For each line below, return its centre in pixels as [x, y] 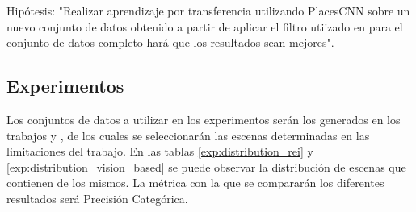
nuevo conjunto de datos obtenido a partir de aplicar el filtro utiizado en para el [205, 26]
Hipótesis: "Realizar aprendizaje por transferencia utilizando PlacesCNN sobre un [208, 10]
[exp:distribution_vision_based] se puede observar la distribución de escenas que [206, 166]
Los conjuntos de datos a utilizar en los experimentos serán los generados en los [204, 119]
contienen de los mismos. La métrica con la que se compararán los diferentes [195, 183]
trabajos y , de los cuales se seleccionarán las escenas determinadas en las [188, 135]
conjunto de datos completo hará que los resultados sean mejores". [170, 42]
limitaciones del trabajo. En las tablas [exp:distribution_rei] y [160, 151]
